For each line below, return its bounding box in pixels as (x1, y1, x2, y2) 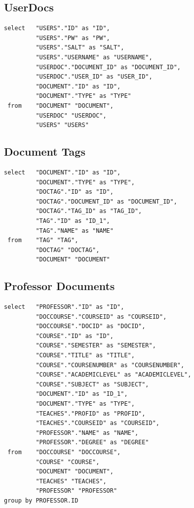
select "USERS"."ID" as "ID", (4, 25, 110, 32)
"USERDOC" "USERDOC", (36, 112, 107, 119)
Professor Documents (4, 278, 115, 294)
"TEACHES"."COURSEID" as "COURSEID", (36, 420, 159, 427)
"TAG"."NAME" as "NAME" (36, 227, 114, 234)
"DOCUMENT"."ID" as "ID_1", (36, 390, 128, 398)
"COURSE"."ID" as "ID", (36, 332, 114, 339)
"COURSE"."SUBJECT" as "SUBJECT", (36, 381, 149, 388)
